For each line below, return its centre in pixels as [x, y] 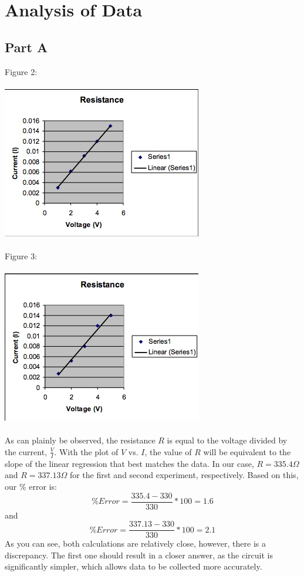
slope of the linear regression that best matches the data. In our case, [129, 463]
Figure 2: [21, 71]
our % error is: [31, 486]
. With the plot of [86, 451]
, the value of [168, 451]
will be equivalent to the [247, 451]
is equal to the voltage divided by [227, 440]
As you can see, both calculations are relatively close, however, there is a [135, 543]
